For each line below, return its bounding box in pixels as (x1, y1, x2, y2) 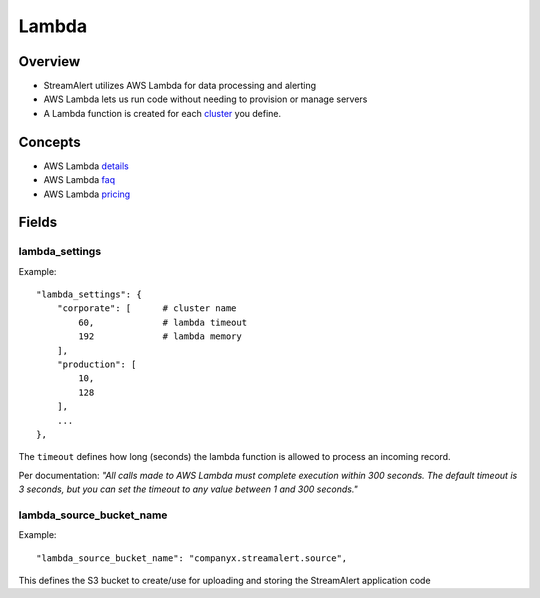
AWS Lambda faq (43, 174, 115, 186)
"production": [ (56, 359, 137, 370)
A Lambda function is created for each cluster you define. (43, 107, 282, 119)
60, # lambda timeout (78, 316, 248, 328)
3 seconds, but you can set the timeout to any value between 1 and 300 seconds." (18, 483, 359, 495)
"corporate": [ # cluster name (56, 303, 237, 314)
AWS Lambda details (43, 160, 129, 172)
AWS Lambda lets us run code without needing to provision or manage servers (43, 93, 368, 105)
